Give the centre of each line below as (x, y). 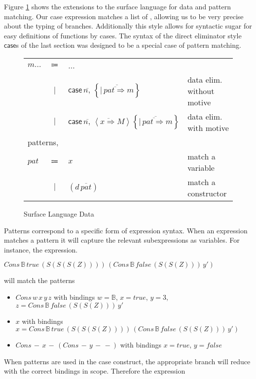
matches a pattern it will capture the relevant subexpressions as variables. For (122, 240)
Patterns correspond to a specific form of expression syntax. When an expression (126, 230)
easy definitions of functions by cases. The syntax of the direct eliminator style (123, 35)
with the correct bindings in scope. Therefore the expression (95, 371)
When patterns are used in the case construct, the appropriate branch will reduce (127, 361)
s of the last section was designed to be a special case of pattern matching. (128, 45)
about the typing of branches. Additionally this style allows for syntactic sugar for (128, 26)
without (201, 91)
